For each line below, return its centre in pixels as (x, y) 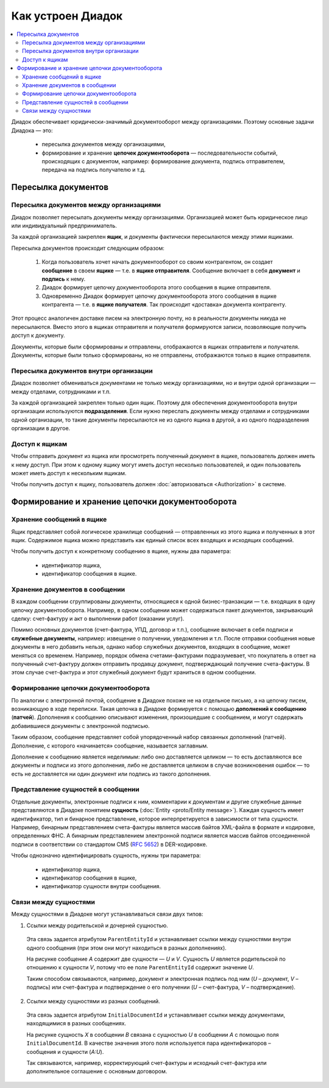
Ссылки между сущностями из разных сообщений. (94, 1001)
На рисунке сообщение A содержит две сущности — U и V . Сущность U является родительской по (156, 959)
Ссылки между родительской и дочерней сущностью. (97, 925)
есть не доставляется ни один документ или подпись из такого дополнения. (111, 774)
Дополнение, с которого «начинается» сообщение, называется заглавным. (110, 746)
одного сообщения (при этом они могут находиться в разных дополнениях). (126, 948)
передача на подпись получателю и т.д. (94, 170)
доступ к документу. (38, 336)
